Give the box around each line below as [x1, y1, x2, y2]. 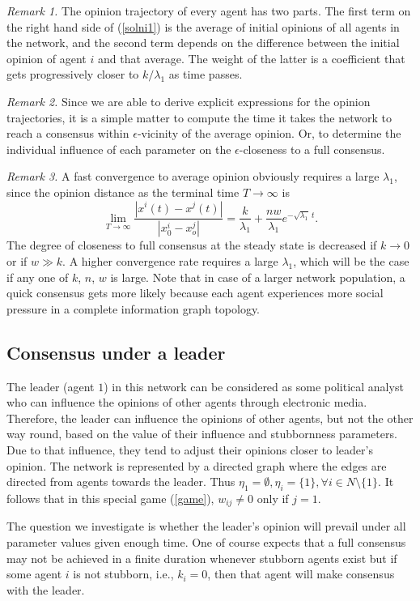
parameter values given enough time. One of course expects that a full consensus [6, 533, 406, 550]
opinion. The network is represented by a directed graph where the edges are [6, 457, 387, 474]
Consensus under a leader [6, 339, 226, 364]
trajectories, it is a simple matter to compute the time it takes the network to [6, 109, 392, 126]
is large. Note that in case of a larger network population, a [110, 268, 405, 285]
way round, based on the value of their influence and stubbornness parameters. [6, 425, 397, 442]
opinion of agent [6, 49, 87, 66]
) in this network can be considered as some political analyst [104, 377, 404, 394]
